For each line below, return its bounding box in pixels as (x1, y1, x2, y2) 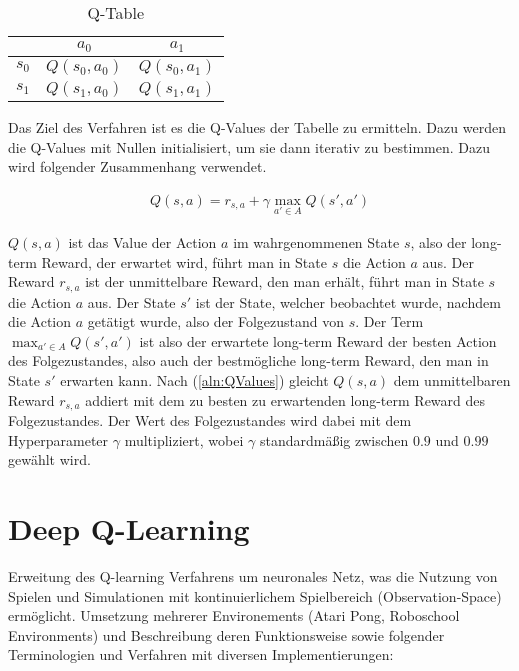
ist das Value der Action (68, 231, 217, 252)
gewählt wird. (8, 449, 91, 470)
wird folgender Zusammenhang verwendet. (8, 156, 267, 177)
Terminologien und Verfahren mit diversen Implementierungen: (8, 644, 394, 665)
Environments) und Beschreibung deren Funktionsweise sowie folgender (8, 624, 445, 645)
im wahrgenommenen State (233, 231, 400, 252)
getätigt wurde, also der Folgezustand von (87, 311, 345, 332)
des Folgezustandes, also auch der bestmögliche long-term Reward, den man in (8, 350, 489, 371)
